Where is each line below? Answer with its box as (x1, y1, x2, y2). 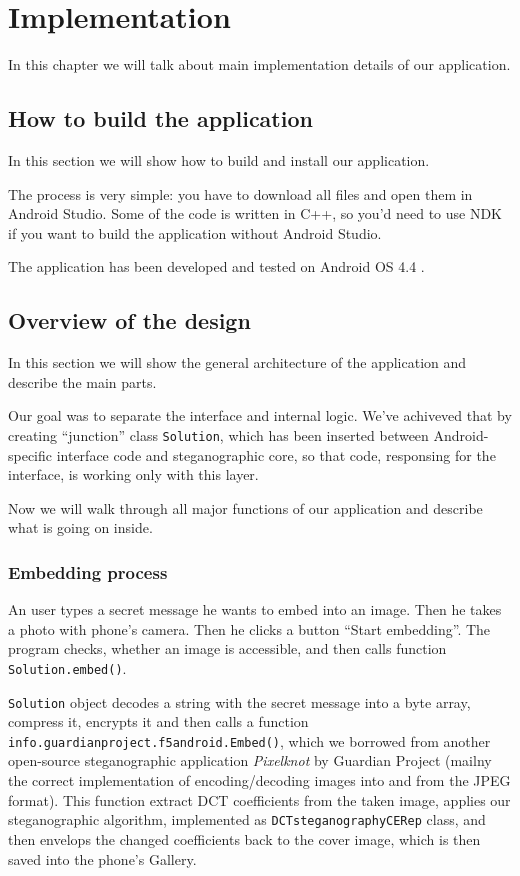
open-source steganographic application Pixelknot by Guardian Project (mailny (8, 750, 492, 771)
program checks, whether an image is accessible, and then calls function (8, 638, 447, 659)
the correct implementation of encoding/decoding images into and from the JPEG (8, 770, 511, 791)
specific (8, 444, 53, 465)
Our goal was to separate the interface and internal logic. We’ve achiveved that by (8, 405, 512, 426)
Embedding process (8, 559, 168, 584)
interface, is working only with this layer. (8, 464, 259, 485)
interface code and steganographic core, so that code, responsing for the (56, 444, 496, 465)
